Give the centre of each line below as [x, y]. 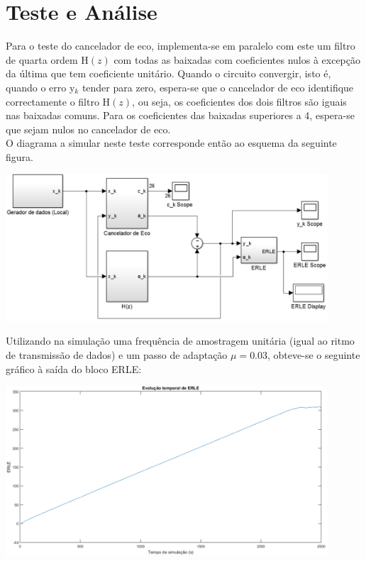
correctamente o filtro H [58, 101]
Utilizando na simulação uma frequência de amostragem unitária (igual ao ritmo [180, 341]
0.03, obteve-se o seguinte [305, 354]
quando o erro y [40, 87]
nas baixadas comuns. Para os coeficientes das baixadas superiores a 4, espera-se [180, 115]
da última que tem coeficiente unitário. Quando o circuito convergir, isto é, [168, 73]
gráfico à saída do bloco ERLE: [74, 368]
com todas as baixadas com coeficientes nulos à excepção [237, 59]
